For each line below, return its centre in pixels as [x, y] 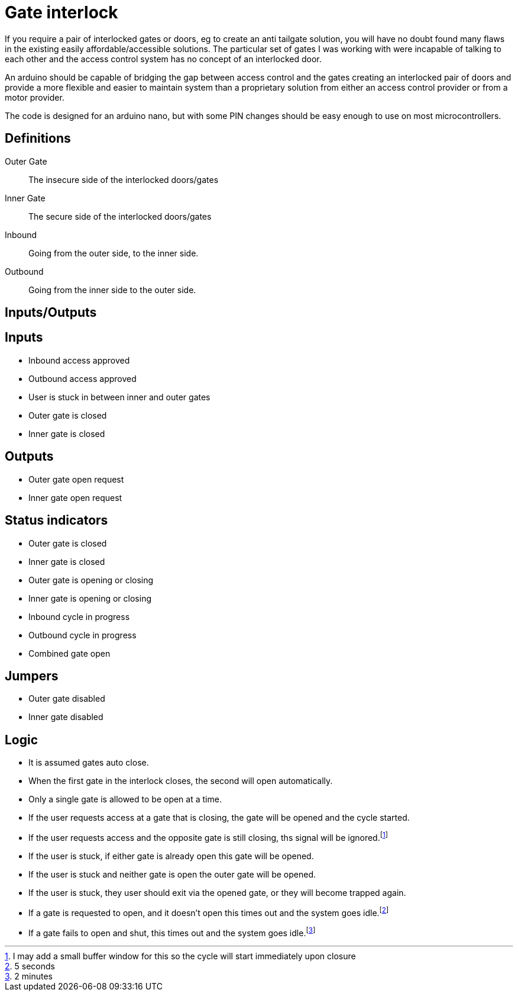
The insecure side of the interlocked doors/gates [124, 179]
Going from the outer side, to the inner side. [114, 253]
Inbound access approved [79, 360]
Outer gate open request [76, 479]
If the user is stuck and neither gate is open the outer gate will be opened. [172, 874]
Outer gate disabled [67, 699]
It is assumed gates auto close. [89, 763]
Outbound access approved [82, 378]
